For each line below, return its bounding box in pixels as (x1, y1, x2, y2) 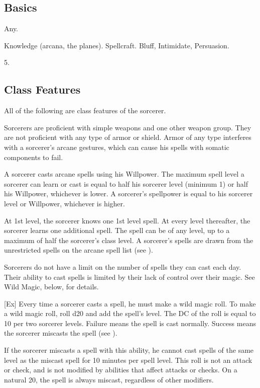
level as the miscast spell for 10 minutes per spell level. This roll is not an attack (4, 354, 252, 365)
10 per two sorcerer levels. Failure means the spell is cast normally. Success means (4, 318, 256, 328)
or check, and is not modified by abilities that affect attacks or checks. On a (4, 364, 237, 375)
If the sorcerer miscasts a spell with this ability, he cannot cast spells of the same (4, 345, 254, 355)
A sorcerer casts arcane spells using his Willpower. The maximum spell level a (4, 169, 244, 179)
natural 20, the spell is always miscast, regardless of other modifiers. (4, 374, 214, 384)
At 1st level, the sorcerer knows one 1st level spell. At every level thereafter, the (4, 215, 250, 225)
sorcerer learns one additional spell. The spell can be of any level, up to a (4, 225, 230, 236)
